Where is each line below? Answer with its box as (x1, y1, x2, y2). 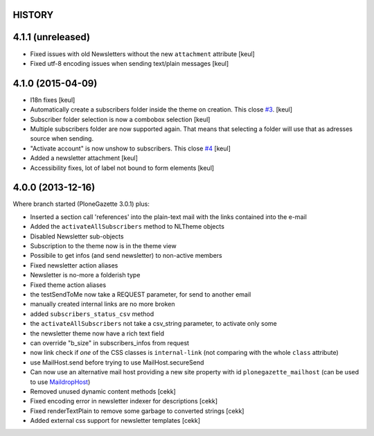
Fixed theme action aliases (30, 281, 107, 289)
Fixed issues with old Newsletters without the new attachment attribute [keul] (30, 49, 256, 58)
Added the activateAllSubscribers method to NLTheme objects (30, 223, 225, 231)
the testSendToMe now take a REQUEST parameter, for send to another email (30, 290, 251, 298)
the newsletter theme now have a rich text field (30, 329, 164, 338)
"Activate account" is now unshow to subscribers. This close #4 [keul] (30, 144, 231, 152)
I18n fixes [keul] (30, 96, 75, 104)
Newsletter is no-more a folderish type (30, 271, 141, 279)
